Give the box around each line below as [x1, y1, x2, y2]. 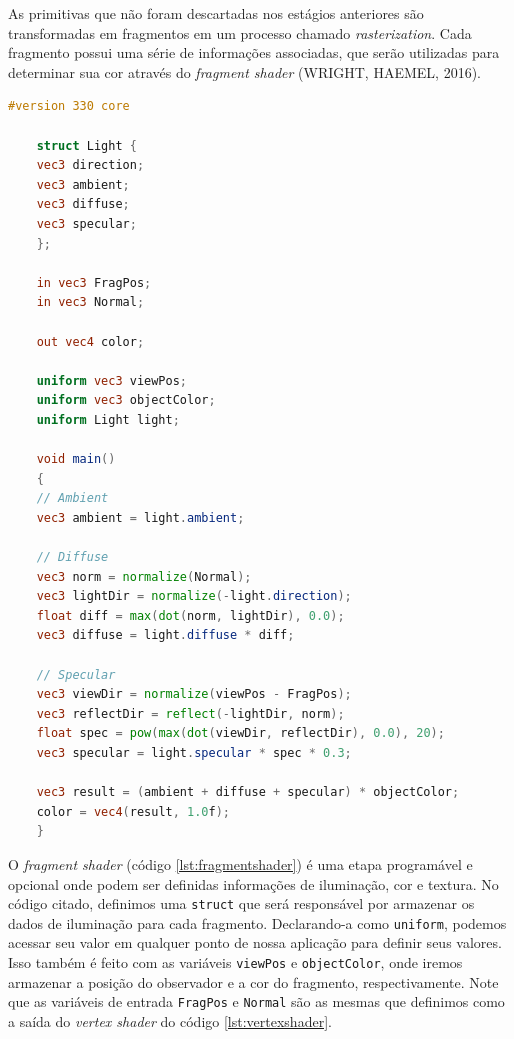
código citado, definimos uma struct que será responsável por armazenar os [8, 893, 475, 914]
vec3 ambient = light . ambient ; [36, 510, 245, 525]
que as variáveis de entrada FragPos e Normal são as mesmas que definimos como [8, 991, 505, 1012]
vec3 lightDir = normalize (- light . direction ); [36, 589, 352, 604]
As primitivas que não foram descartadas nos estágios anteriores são [8, 3, 424, 23]
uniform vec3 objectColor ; [36, 393, 216, 408]
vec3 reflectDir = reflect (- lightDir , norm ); [36, 706, 345, 721]
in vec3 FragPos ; [36, 275, 152, 290]
